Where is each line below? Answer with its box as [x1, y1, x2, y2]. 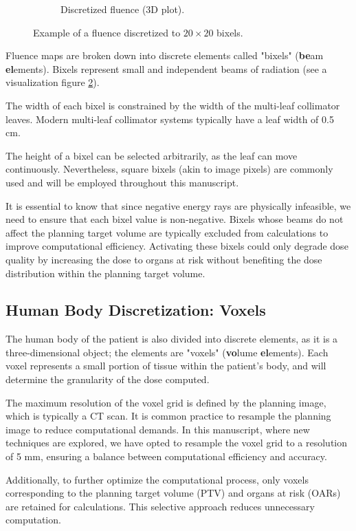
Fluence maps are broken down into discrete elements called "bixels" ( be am [5, 48, 324, 63]
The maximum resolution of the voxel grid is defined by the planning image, [5, 395, 326, 409]
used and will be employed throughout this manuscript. [5, 175, 239, 189]
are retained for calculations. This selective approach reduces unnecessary [5, 499, 315, 513]
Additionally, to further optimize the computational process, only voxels [5, 472, 309, 486]
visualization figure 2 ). [5, 75, 100, 89]
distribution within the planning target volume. [5, 265, 205, 280]
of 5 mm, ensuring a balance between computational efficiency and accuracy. [5, 449, 327, 464]
